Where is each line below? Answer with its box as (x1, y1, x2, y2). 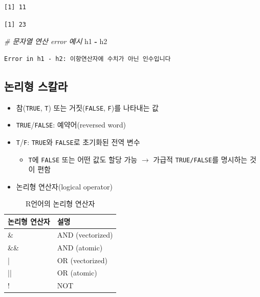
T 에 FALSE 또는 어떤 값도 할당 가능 (28, 154, 138, 164)
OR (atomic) (57, 267, 97, 278)
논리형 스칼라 (4, 78, 68, 94)
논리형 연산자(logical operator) (16, 181, 113, 192)
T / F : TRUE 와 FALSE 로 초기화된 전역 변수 (16, 136, 140, 147)
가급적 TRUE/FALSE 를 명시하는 (153, 154, 248, 164)
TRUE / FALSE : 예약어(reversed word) (16, 119, 126, 130)
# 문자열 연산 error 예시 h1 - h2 (4, 36, 107, 47)
